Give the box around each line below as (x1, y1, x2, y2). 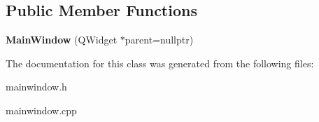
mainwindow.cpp (6, 102, 77, 117)
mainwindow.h (6, 79, 67, 94)
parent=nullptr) (125, 32, 194, 47)
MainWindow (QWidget (6, 32, 118, 47)
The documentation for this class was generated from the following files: (6, 55, 314, 70)
